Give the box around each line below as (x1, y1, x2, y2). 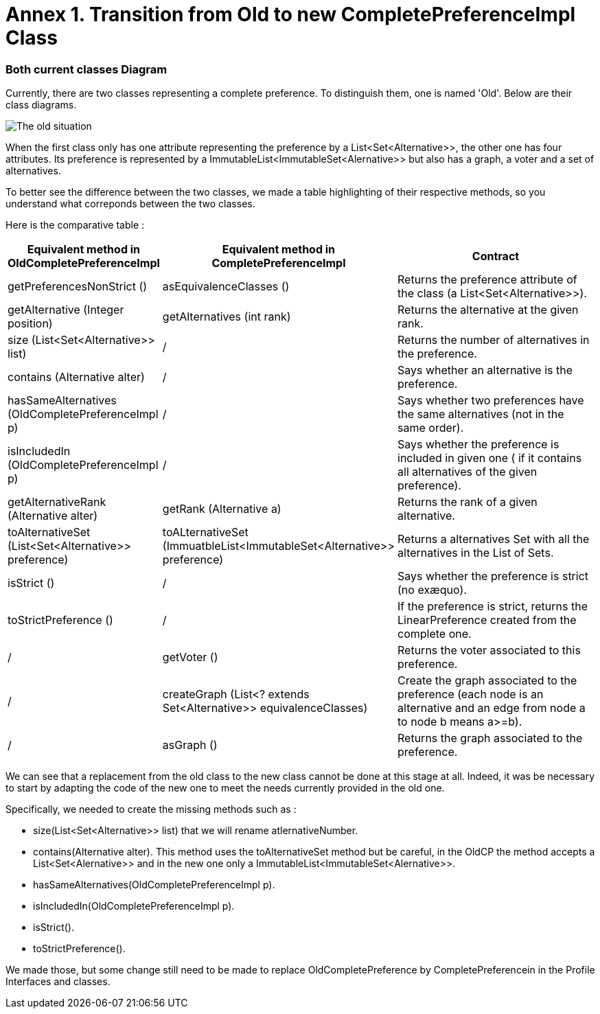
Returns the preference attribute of (397, 273, 577, 287)
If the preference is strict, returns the (397, 599, 588, 614)
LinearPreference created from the (397, 613, 577, 627)
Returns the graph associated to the (397, 731, 583, 746)
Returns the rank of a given (397, 495, 538, 509)
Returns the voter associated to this (397, 643, 581, 658)
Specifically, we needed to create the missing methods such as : (5, 803, 297, 816)
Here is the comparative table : (5, 219, 145, 231)
